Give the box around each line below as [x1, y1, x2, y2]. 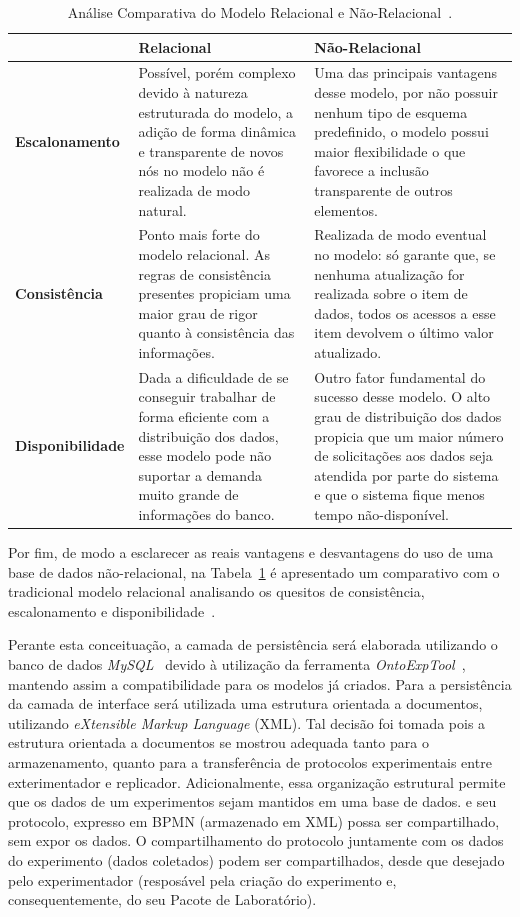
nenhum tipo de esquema [314, 101, 468, 122]
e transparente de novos [138, 140, 284, 161]
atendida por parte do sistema [314, 464, 499, 485]
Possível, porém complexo [138, 62, 296, 83]
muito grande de [138, 484, 239, 505]
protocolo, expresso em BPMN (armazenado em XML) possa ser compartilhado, [8, 810, 500, 831]
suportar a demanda [138, 464, 262, 485]
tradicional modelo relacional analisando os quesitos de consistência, [8, 581, 425, 602]
